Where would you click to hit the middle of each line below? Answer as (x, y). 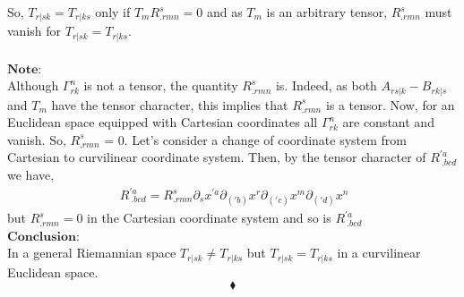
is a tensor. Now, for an (390, 104)
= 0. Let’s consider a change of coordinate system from (255, 139)
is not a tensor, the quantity (161, 85)
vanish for (34, 31)
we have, (31, 174)
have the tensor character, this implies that (170, 104)
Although (33, 85)
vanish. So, (37, 139)
